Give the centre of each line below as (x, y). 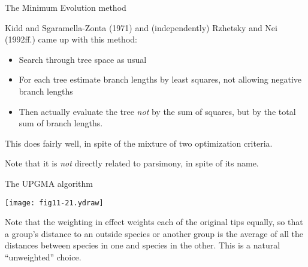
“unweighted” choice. (43, 257)
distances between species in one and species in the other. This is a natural (143, 245)
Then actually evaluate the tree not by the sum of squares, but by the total (157, 111)
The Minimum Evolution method (66, 7)
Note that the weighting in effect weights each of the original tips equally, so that (154, 222)
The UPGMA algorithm (49, 183)
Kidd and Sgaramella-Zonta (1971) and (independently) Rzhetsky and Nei (141, 27)
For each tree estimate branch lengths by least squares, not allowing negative (160, 79)
